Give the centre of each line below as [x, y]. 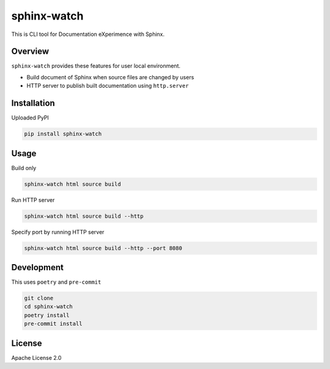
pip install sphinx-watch [63, 134]
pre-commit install [53, 324]
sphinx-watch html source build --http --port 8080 [103, 248]
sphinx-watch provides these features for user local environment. [96, 66]
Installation [33, 103]
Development [38, 267]
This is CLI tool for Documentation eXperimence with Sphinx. [88, 34]
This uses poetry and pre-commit [56, 282]
